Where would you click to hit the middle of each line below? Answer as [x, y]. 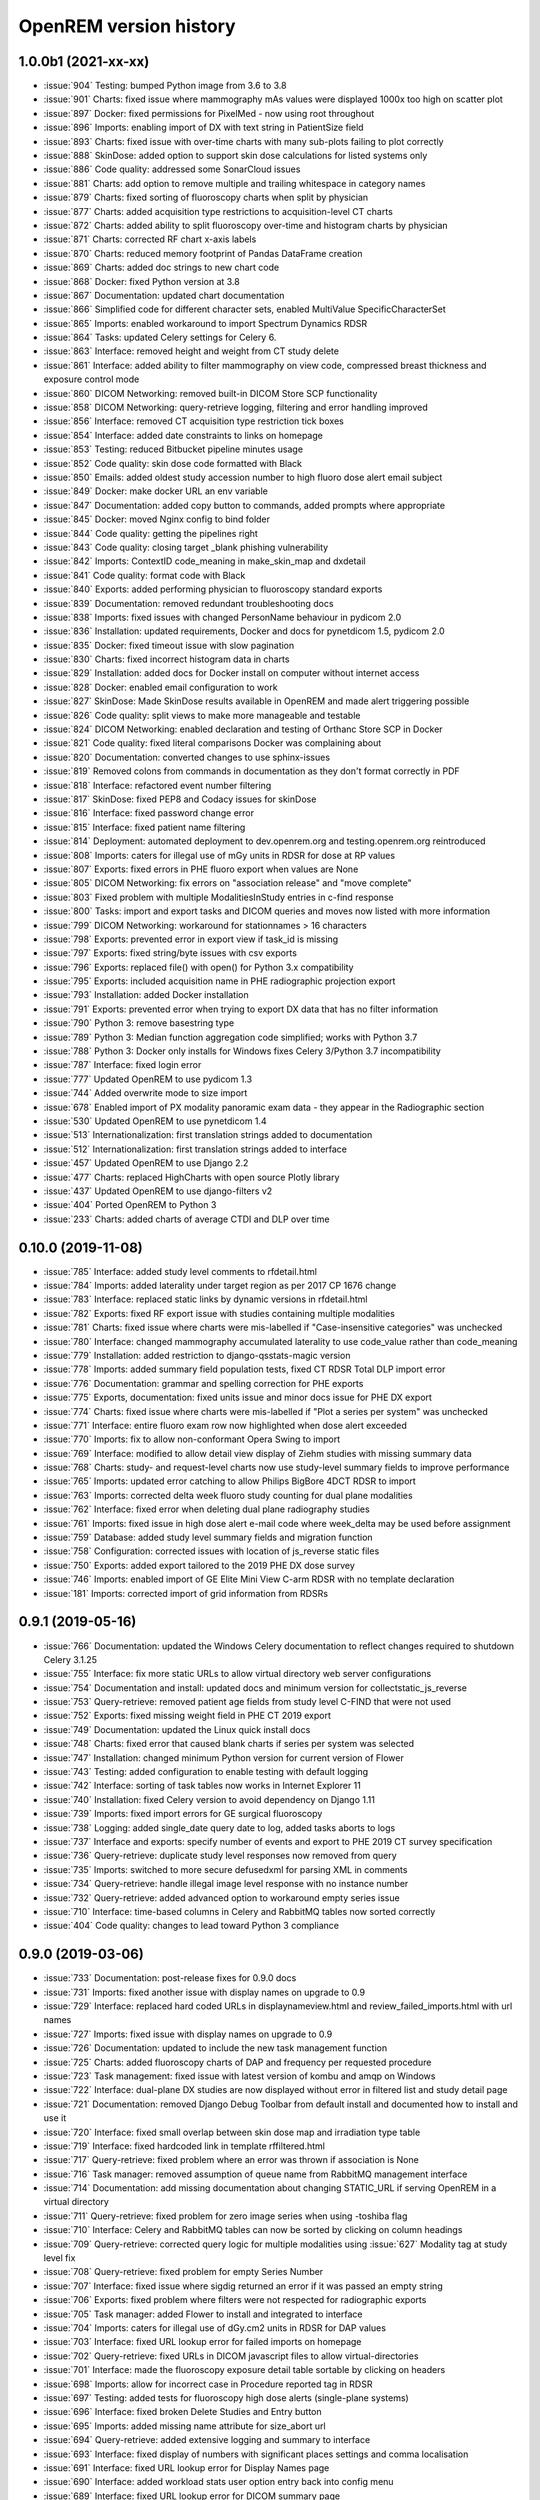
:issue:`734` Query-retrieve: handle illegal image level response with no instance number [226, 1884]
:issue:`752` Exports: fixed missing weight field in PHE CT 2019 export [187, 1716]
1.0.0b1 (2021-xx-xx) [84, 61]
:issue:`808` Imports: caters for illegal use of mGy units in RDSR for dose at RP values [219, 855]
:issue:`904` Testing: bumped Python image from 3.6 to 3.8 [165, 86]
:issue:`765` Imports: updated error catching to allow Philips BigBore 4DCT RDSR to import [230, 1481]
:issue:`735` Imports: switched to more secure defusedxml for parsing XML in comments [225, 1869]
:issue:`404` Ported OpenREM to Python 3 [130, 1205]
